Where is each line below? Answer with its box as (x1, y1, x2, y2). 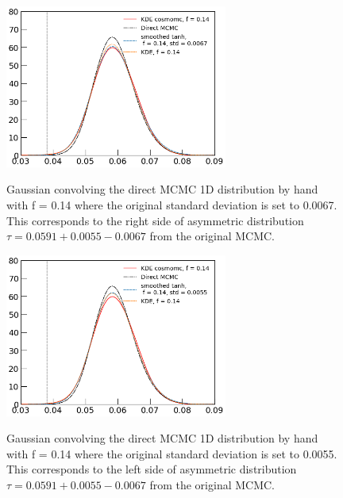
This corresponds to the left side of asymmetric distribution (6, 461, 297, 477)
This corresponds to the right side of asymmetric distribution (6, 212, 304, 228)
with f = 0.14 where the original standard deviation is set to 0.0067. (6, 196, 337, 213)
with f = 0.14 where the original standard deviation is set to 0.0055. (6, 445, 337, 462)
